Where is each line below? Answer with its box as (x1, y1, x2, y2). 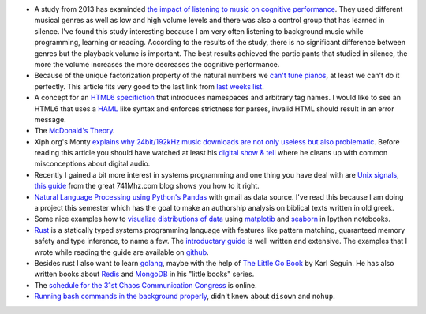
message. (34, 114, 66, 124)
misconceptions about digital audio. (34, 159, 151, 169)
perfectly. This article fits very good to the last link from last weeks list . (34, 81, 264, 91)
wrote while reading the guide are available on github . (34, 247, 209, 256)
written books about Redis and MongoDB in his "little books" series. (34, 269, 255, 279)
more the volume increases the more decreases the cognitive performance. (34, 59, 280, 69)
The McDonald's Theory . (34, 126, 115, 136)
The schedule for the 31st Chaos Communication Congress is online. (34, 280, 257, 290)
